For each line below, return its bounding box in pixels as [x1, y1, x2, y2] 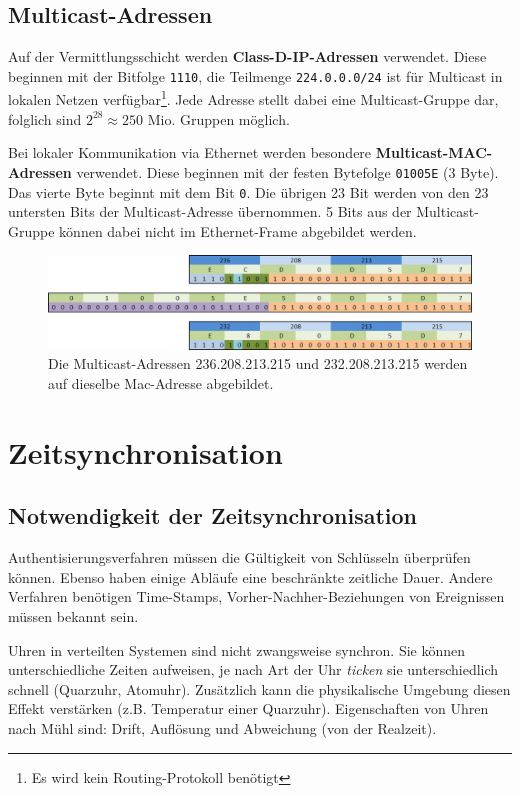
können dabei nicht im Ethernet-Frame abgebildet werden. [59, 220, 417, 241]
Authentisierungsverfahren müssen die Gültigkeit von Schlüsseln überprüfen [8, 547, 471, 568]
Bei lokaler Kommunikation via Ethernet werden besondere [8, 142, 372, 163]
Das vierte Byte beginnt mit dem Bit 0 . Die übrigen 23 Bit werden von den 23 [8, 181, 489, 202]
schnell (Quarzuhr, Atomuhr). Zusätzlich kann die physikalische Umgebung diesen [8, 678, 511, 699]
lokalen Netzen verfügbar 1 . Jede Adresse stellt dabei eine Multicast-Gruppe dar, [8, 86, 499, 110]
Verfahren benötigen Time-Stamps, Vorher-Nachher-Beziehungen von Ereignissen [8, 586, 505, 607]
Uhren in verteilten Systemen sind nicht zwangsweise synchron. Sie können [8, 639, 466, 660]
